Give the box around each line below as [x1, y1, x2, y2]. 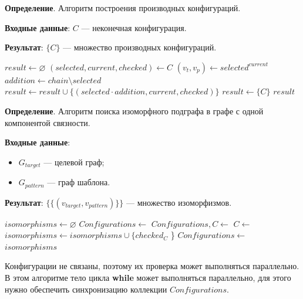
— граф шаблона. [47, 176, 110, 188]
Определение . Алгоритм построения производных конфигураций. [5, 2, 241, 13]
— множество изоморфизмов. [126, 196, 232, 208]
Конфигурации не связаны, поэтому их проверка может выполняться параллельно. [5, 260, 299, 272]
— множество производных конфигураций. [63, 41, 217, 53]
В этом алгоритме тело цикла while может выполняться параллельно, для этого [5, 271, 291, 284]
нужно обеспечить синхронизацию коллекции [5, 283, 167, 295]
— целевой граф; [43, 155, 105, 168]
